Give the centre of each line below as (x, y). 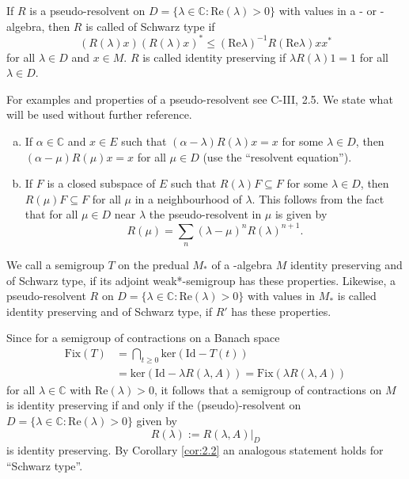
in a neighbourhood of (188, 198)
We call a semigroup (55, 264)
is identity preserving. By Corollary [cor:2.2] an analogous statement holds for (195, 450)
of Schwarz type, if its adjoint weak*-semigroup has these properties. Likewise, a (201, 280)
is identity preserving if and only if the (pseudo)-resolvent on (154, 405)
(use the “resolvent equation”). (277, 156)
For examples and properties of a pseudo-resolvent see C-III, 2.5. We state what (200, 99)
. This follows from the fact (318, 198)
